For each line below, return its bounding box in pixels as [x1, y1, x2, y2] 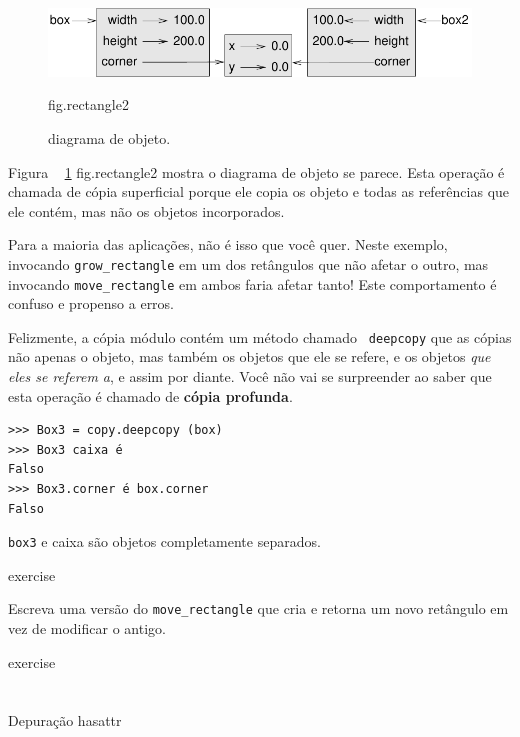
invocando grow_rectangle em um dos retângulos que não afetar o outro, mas [8, 253, 489, 274]
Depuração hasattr [8, 710, 122, 731]
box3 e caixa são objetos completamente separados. [8, 531, 321, 552]
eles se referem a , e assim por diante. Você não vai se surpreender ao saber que [8, 366, 492, 387]
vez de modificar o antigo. [8, 618, 166, 639]
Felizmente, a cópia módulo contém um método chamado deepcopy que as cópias [8, 326, 512, 347]
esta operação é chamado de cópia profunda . [8, 385, 293, 406]
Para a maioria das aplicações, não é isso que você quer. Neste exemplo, [8, 234, 448, 255]
